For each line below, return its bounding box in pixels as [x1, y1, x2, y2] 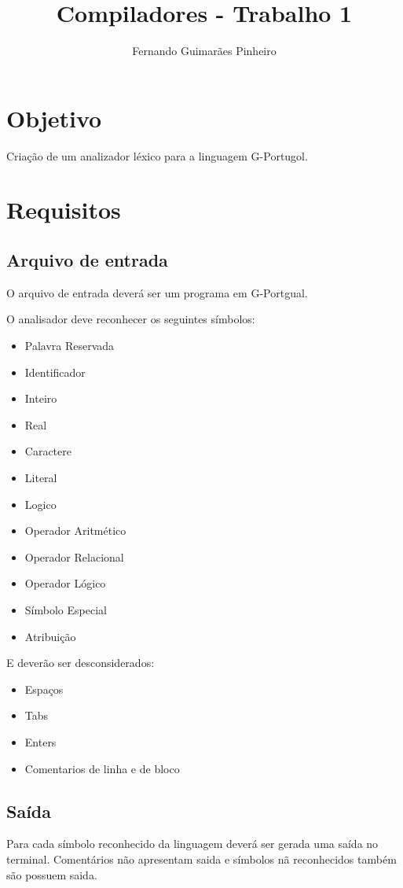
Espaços [24, 680, 64, 697]
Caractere [24, 443, 71, 459]
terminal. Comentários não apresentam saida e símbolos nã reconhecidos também [6, 850, 397, 867]
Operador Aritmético [24, 522, 126, 539]
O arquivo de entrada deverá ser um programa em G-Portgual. [6, 284, 308, 300]
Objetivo [6, 101, 102, 134]
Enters [24, 733, 57, 750]
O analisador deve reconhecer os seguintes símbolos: [6, 311, 255, 327]
